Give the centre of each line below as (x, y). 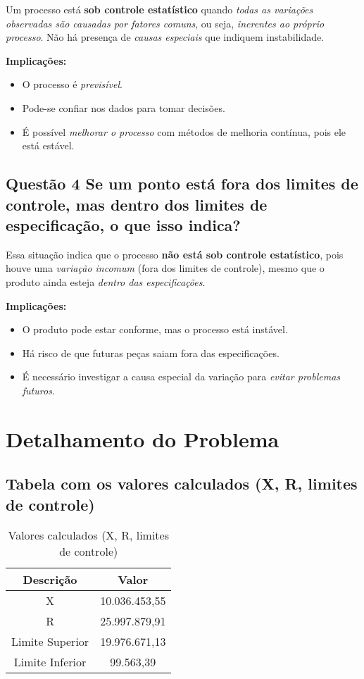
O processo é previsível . (72, 84)
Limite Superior (50, 642)
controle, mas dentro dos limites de (137, 204)
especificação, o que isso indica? (123, 224)
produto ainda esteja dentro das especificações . (106, 281)
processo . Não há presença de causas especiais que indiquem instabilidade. (165, 37)
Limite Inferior (50, 662)
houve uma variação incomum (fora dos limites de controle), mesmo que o (165, 268)
